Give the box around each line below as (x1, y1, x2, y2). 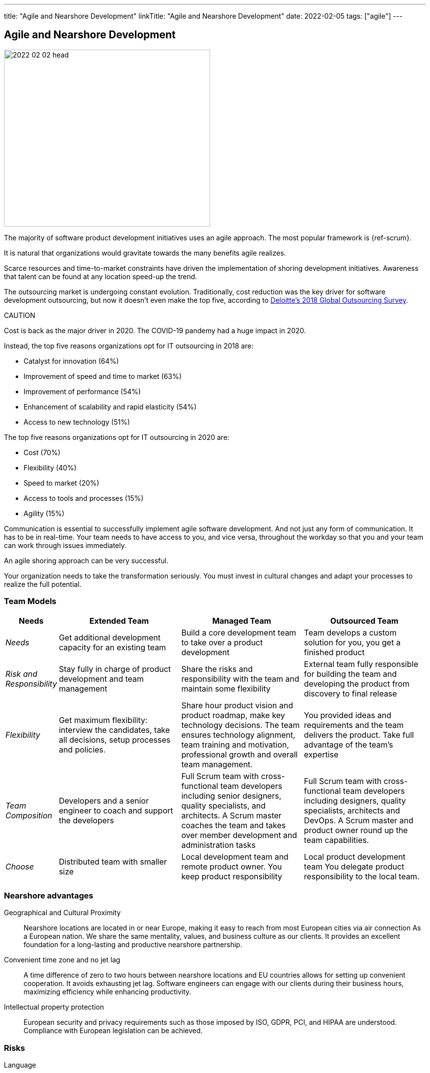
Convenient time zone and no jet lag (4, 956, 120, 964)
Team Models (4, 596, 56, 607)
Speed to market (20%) (24, 478, 100, 487)
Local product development (304, 851, 406, 862)
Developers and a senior (58, 795, 149, 806)
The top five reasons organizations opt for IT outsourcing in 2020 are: (4, 433, 230, 441)
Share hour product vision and (181, 700, 294, 710)
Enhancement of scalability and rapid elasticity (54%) (24, 402, 197, 411)
